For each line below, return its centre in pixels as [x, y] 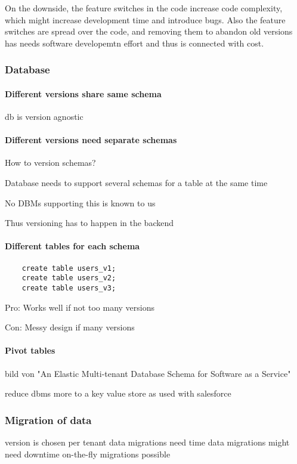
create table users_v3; [69, 288]
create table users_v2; [69, 278]
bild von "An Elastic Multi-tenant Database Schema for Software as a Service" [148, 373]
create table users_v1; [69, 268]
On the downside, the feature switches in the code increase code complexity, [144, 8]
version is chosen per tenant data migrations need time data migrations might [147, 442]
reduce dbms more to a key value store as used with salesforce [118, 393]
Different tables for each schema [72, 246]
